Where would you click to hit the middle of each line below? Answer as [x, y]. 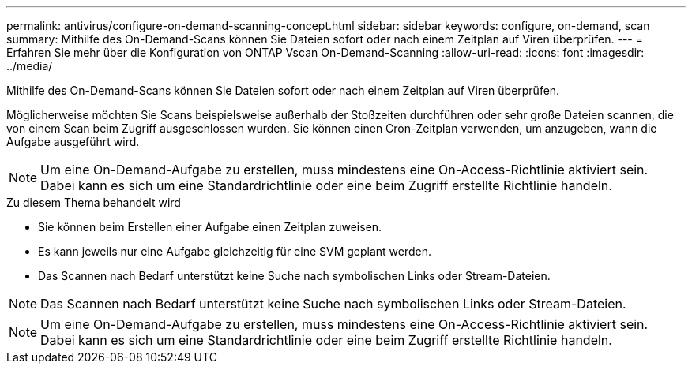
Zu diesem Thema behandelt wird [94, 202]
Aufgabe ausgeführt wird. [73, 142]
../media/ [30, 66]
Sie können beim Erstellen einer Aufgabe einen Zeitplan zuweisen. [210, 227]
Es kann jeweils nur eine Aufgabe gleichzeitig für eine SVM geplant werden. [235, 251]
